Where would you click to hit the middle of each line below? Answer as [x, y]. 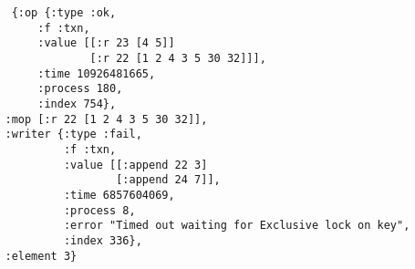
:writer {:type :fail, [73, 134]
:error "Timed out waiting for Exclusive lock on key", [237, 226]
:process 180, [80, 89]
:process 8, [99, 210]
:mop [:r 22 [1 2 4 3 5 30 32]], [106, 119]
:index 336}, [103, 240]
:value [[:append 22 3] [135, 165]
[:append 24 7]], [168, 180]
